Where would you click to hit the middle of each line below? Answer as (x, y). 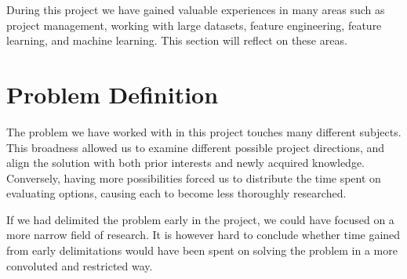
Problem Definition (113, 94)
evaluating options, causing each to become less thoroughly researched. (176, 193)
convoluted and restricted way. (80, 265)
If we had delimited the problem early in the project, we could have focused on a (200, 219)
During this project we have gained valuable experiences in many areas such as (196, 9)
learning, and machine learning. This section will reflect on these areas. (177, 40)
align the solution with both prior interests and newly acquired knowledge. (185, 163)
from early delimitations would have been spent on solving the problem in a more (202, 250)
